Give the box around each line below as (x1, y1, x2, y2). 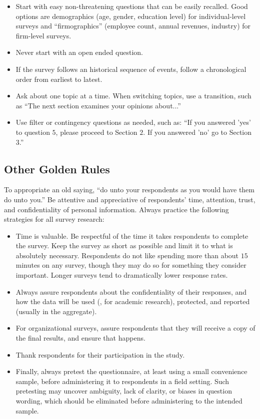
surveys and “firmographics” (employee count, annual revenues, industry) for (15, 20, 251, 31)
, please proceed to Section (55, 126, 137, 137)
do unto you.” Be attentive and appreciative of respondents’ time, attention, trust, (4, 194, 255, 204)
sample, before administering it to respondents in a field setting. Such (15, 376, 229, 386)
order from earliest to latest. (15, 73, 102, 84)
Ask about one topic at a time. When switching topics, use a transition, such (15, 90, 251, 101)
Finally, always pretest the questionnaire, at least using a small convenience (15, 366, 247, 377)
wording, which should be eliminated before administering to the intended (15, 396, 242, 406)
